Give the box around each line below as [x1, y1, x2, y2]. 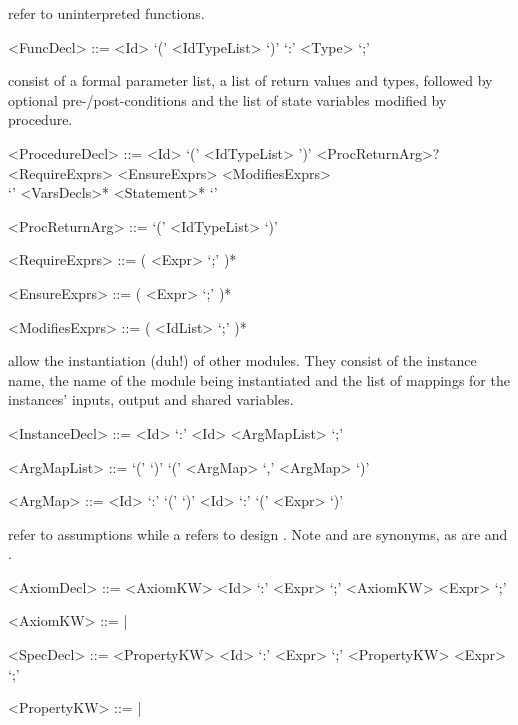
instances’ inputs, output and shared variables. [8, 389, 294, 410]
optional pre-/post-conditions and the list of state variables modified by [8, 89, 447, 110]
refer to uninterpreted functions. [8, 3, 205, 23]
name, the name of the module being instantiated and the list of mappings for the [8, 369, 510, 390]
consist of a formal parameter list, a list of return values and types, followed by [8, 70, 493, 91]
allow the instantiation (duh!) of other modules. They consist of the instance [8, 350, 477, 371]
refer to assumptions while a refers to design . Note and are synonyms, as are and [8, 523, 508, 544]
